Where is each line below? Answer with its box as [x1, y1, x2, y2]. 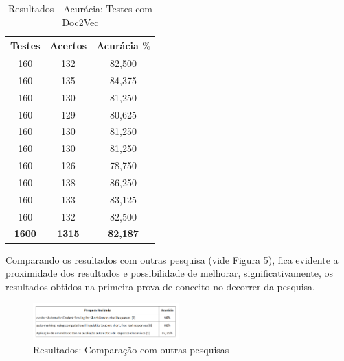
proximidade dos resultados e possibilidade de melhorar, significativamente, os [5, 266, 334, 280]
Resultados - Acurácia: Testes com [8, 1, 153, 15]
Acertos [49, 38, 87, 53]
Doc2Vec [62, 14, 99, 29]
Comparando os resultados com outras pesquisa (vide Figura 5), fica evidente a [5, 252, 339, 266]
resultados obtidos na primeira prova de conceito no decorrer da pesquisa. [5, 279, 315, 293]
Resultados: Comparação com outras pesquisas [33, 343, 229, 357]
